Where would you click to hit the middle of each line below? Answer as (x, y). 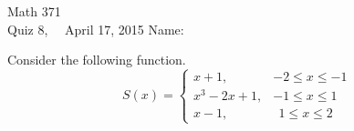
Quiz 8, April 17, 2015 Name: (96, 29)
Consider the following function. (97, 60)
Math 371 (34, 11)
